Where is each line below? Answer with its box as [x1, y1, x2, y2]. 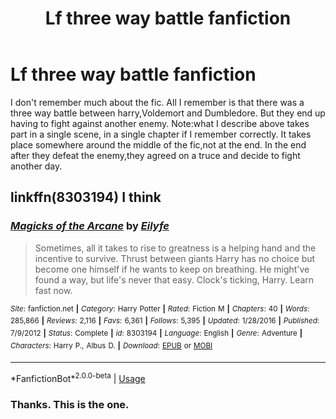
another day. [10, 160, 63, 172]
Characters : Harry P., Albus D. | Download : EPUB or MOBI [10, 340, 213, 351]
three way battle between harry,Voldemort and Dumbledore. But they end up [10, 107, 326, 119]
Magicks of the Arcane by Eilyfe [10, 219, 170, 233]
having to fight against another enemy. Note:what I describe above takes [10, 117, 310, 129]
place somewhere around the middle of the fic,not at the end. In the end [10, 138, 307, 151]
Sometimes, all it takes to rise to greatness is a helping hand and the [34, 242, 317, 254]
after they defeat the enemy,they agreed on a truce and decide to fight [10, 149, 301, 161]
